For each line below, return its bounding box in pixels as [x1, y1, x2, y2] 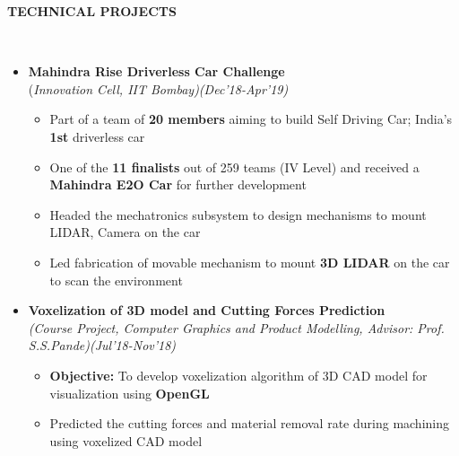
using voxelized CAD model [49, 431, 203, 450]
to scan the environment [49, 270, 183, 289]
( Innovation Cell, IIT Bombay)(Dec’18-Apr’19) [28, 79, 289, 98]
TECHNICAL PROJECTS [7, 2, 177, 20]
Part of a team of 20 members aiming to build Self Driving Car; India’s [49, 110, 453, 128]
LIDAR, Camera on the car [49, 223, 201, 241]
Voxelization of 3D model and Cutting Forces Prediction [28, 301, 385, 320]
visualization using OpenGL [49, 383, 210, 402]
